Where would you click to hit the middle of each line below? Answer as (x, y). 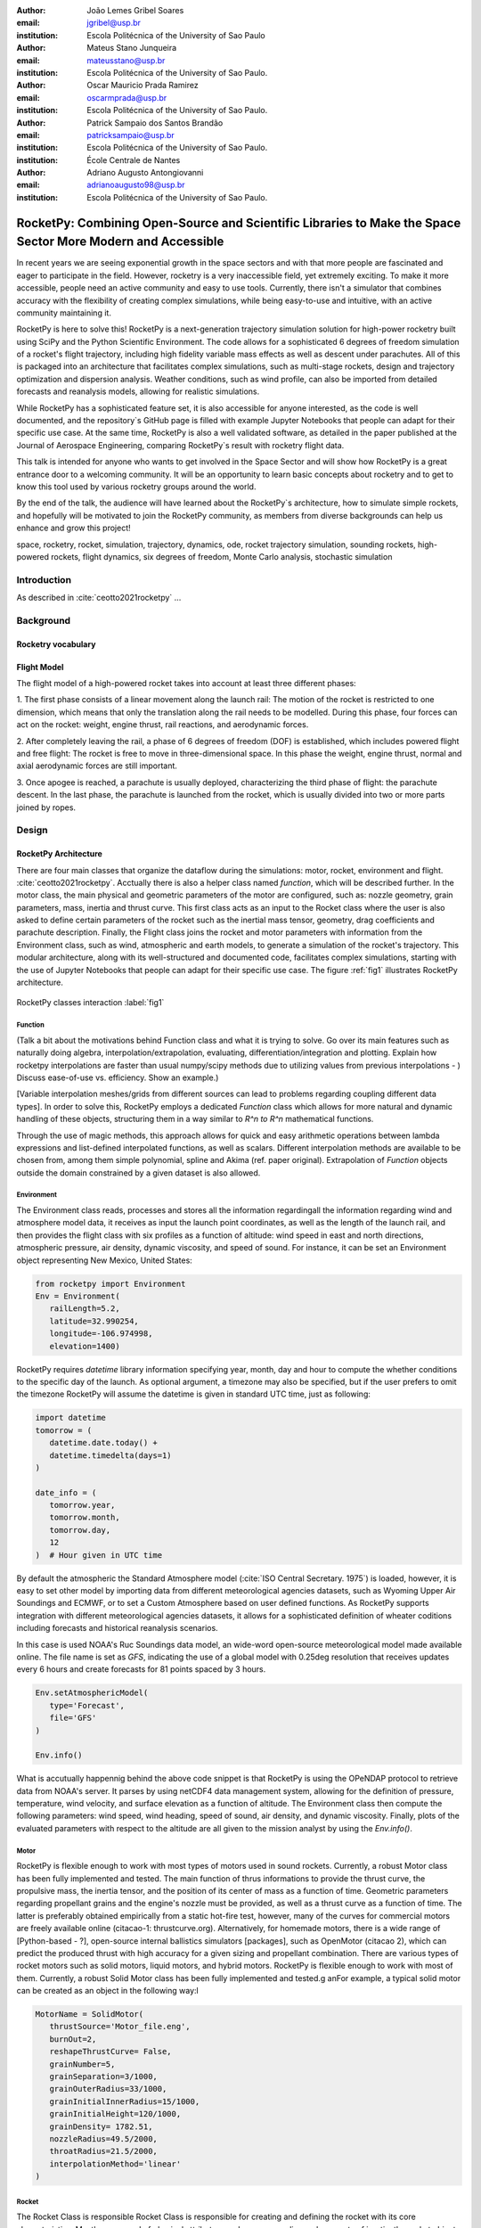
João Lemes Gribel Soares (135, 10)
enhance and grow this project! (73, 528)
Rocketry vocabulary (56, 644)
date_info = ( (66, 1492)
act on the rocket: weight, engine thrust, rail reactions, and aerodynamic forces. (163, 725)
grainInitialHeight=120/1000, (115, 2114)
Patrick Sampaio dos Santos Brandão (155, 123)
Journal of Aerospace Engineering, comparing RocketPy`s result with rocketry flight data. (180, 445)
